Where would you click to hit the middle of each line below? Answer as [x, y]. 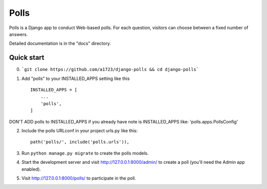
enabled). [31, 169]
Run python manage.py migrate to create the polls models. [85, 153]
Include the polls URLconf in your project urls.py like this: [80, 130]
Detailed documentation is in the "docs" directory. [60, 43]
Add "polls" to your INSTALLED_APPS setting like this [76, 78]
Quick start [27, 57]
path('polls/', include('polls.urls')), [80, 142]
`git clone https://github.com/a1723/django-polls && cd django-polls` [110, 70]
